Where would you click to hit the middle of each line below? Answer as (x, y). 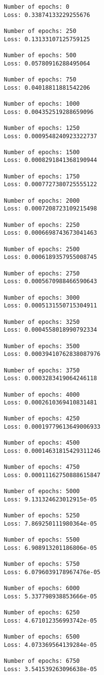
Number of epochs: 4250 (42, 419)
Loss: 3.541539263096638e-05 (51, 669)
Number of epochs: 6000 (42, 588)
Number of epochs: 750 (40, 79)
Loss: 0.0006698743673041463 (51, 233)
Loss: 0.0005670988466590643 (51, 281)
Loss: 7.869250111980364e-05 (51, 524)
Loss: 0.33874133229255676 (47, 15)
